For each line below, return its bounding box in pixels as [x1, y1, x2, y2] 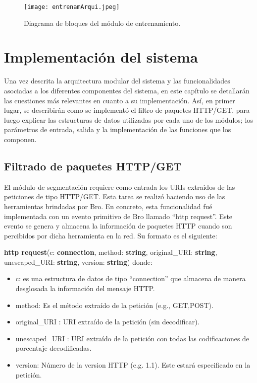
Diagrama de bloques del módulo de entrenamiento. [24, 17, 181, 28]
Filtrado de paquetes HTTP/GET [4, 158, 182, 173]
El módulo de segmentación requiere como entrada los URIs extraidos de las [4, 181, 235, 192]
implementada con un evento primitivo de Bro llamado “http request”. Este [4, 211, 233, 221]
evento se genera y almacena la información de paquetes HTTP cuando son [4, 221, 232, 231]
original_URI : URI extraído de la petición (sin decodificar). [15, 316, 200, 327]
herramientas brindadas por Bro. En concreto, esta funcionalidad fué [4, 201, 212, 211]
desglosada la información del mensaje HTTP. [15, 283, 155, 294]
